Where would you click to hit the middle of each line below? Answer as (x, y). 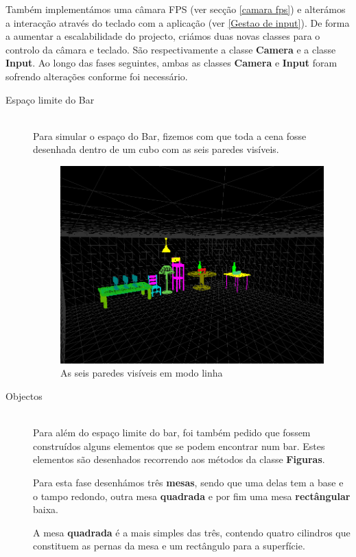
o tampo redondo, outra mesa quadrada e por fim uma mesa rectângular (192, 496)
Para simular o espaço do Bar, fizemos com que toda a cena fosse (170, 135)
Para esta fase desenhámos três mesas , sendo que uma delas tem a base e (188, 482)
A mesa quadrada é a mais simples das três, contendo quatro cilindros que (192, 532)
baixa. (46, 509)
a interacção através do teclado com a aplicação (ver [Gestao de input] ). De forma (178, 22)
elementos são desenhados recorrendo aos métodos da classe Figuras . (179, 459)
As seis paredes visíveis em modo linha (142, 373)
